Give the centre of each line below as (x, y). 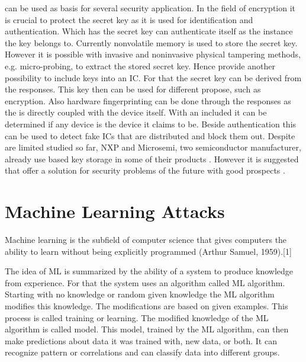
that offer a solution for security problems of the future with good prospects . (145, 170)
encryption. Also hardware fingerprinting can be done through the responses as (148, 100)
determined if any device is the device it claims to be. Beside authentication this (151, 124)
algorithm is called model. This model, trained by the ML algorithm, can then (147, 329)
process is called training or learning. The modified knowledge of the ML (137, 317)
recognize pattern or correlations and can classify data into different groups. (142, 352)
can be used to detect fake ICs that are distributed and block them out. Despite (150, 135)
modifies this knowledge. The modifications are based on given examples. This (146, 306)
